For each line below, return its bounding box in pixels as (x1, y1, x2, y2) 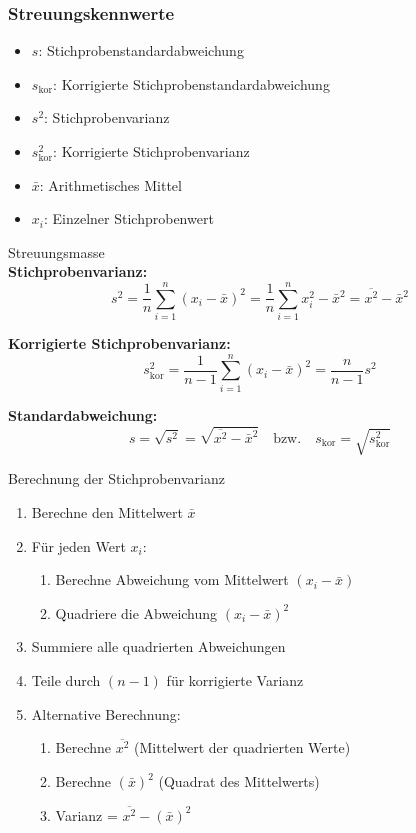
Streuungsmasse (8, 241, 105, 262)
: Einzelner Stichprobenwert (43, 208, 214, 229)
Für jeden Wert (31, 535, 126, 556)
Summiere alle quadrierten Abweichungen (31, 636, 286, 657)
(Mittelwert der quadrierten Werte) (134, 737, 351, 758)
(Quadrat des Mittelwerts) (158, 771, 320, 792)
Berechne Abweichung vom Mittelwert (55, 569, 289, 590)
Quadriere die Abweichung (55, 602, 218, 623)
